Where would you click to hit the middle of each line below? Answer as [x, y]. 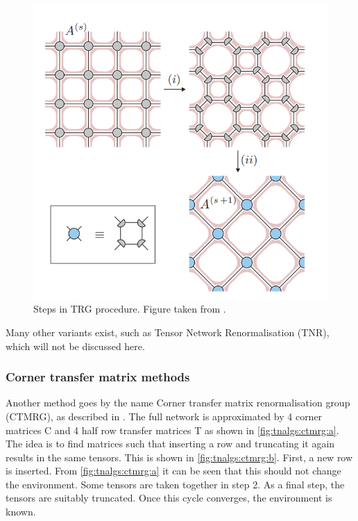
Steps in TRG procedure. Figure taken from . [130, 309]
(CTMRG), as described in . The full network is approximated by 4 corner [164, 416]
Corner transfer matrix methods [98, 377]
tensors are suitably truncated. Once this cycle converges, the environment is [169, 498]
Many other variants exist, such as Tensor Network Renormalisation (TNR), [168, 332]
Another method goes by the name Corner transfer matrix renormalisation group [178, 403]
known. [21, 512]
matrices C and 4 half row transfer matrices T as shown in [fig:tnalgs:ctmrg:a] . [172, 430]
